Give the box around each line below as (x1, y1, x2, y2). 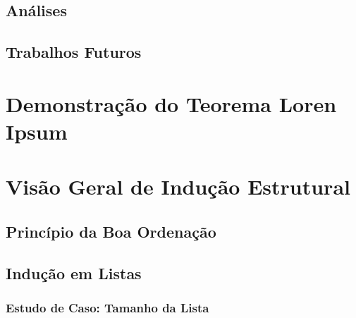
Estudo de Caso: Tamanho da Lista (6, 298, 209, 316)
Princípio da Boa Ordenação (6, 220, 216, 242)
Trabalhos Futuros (6, 41, 142, 63)
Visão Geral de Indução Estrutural (6, 172, 350, 201)
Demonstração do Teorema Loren (6, 89, 337, 118)
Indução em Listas (6, 262, 142, 283)
